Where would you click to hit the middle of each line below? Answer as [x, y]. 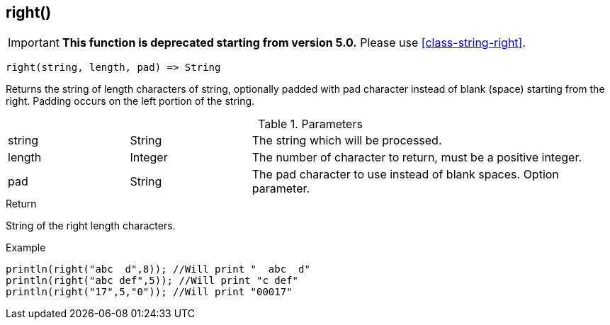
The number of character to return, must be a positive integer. [417, 158]
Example [26, 248]
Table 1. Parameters [310, 124]
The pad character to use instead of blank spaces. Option [405, 175]
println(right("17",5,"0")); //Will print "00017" [149, 292]
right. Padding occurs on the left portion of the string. [130, 101]
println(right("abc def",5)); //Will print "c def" [152, 281]
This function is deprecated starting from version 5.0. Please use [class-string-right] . [294, 43]
